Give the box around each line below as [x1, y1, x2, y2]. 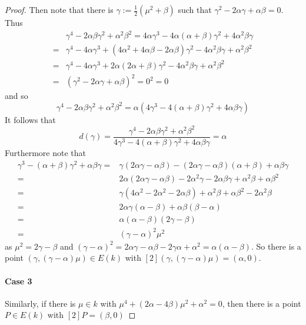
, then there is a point [222, 297, 301, 309]
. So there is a [251, 240, 301, 252]
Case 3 [5, 274, 32, 287]
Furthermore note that [5, 146, 86, 158]
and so [5, 89, 28, 102]
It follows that [5, 113, 56, 125]
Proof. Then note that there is [5, 4, 114, 15]
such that [178, 4, 212, 15]
